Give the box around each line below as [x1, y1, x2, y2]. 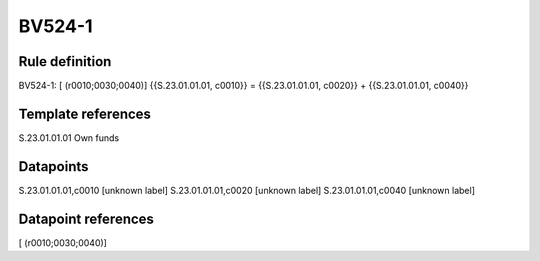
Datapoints [18, 158, 89, 175]
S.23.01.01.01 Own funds [18, 131, 120, 144]
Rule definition [18, 53, 112, 70]
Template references [18, 105, 152, 122]
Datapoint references [18, 210, 155, 227]
